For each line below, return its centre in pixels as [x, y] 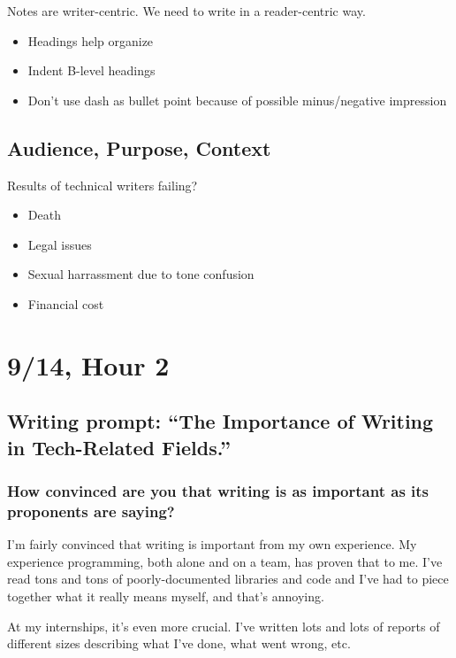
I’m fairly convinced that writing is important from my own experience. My [212, 544]
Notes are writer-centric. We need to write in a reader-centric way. [186, 11]
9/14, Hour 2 [88, 364]
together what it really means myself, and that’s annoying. [166, 596]
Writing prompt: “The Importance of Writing [220, 421]
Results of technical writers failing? [103, 185]
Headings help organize [91, 40]
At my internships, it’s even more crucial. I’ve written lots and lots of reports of [224, 626]
